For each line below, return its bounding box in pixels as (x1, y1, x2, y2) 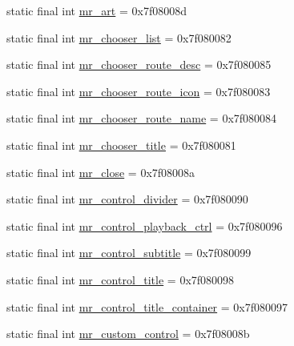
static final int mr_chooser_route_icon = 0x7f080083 (6, 82, 271, 99)
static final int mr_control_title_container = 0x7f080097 (6, 298, 288, 315)
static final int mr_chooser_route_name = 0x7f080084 (6, 110, 277, 127)
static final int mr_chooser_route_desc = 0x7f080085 (6, 56, 272, 73)
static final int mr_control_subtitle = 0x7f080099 (6, 244, 252, 261)
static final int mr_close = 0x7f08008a (6, 163, 195, 180)
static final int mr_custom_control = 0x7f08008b (6, 325, 250, 342)
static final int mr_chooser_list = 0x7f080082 (6, 29, 232, 46)
